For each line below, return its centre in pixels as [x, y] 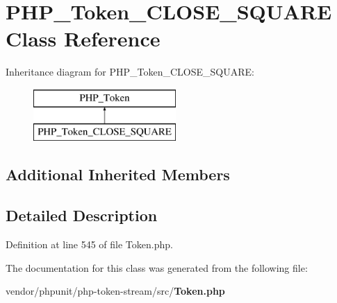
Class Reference [83, 38]
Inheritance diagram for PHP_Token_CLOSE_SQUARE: [130, 72]
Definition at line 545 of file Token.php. [89, 244]
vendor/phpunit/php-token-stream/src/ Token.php [115, 291]
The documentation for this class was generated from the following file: [157, 267]
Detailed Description [82, 215]
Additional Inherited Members [118, 174]
